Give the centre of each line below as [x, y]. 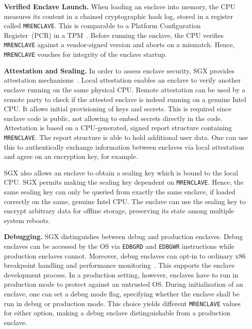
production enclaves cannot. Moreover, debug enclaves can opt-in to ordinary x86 [125, 255]
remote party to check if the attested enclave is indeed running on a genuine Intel [125, 99]
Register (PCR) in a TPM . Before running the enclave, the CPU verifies [114, 35]
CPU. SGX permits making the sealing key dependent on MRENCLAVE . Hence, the [124, 182]
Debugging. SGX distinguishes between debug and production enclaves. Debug [124, 236]
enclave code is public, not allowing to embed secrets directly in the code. [113, 118]
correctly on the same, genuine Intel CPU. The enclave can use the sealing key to [125, 201]
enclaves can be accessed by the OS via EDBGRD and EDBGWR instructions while [119, 246]
